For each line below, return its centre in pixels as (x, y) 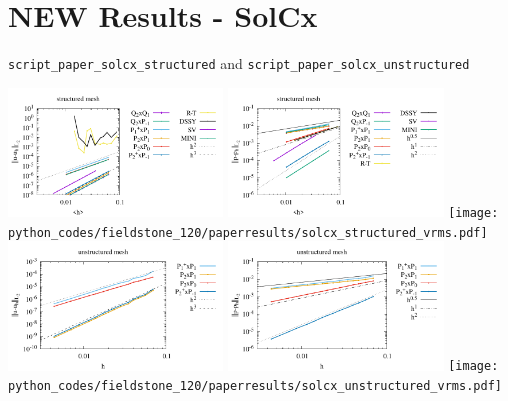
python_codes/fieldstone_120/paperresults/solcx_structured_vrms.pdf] (248, 232)
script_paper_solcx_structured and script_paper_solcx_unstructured (239, 63)
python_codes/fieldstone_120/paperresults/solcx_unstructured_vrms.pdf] (255, 386)
